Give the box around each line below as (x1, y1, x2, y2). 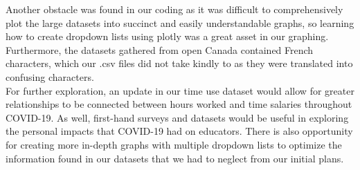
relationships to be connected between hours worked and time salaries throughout (6, 97, 352, 111)
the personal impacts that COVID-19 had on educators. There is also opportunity (6, 124, 353, 138)
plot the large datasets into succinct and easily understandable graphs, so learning (6, 15, 354, 30)
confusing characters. (6, 69, 94, 84)
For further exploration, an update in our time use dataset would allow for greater (6, 83, 354, 97)
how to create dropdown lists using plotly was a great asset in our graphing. (6, 29, 329, 44)
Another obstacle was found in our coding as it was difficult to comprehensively (6, 2, 343, 16)
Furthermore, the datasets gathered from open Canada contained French (6, 42, 314, 57)
